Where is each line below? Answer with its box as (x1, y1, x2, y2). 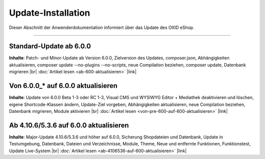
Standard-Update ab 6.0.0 (9, 42, 91, 51)
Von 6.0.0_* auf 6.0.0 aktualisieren (9, 81, 118, 90)
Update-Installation (9, 7, 90, 18)
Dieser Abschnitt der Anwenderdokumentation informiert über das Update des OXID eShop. (9, 25, 195, 30)
